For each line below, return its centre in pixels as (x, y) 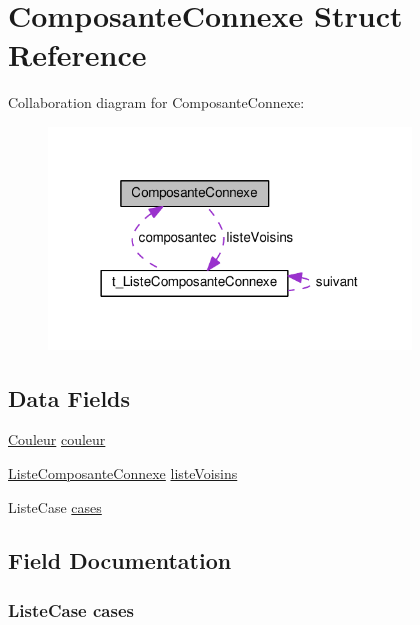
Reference (77, 54)
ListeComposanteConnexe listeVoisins (123, 472)
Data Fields (69, 397)
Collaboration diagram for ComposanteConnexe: (156, 102)
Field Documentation (120, 560)
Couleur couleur (57, 439)
